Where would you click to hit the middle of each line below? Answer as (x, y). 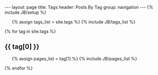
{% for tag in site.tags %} (30, 31)
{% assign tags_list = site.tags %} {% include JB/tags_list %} (74, 22)
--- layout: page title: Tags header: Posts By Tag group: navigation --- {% (79, 7)
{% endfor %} (19, 68)
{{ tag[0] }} (22, 47)
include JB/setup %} (25, 12)
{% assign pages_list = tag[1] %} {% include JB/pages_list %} (74, 58)
